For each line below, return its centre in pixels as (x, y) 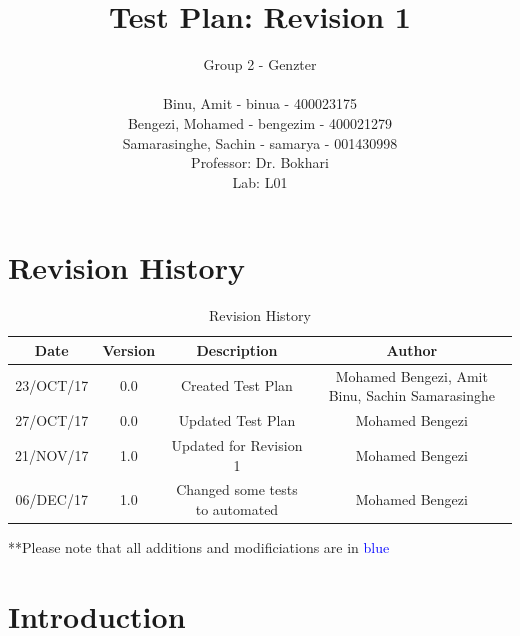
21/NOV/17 (52, 454)
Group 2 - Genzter (260, 64)
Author (412, 349)
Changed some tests (237, 489)
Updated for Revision (237, 444)
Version (129, 349)
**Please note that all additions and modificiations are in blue (199, 547)
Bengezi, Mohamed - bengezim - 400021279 (260, 122)
